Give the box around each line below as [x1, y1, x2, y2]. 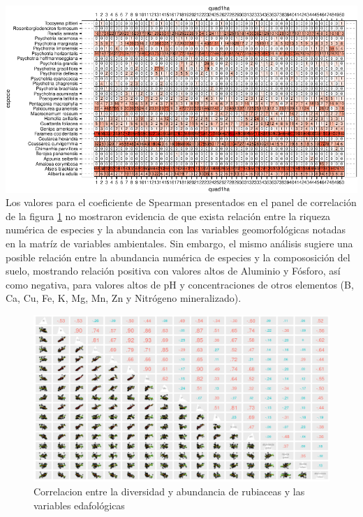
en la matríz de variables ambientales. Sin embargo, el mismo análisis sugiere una [6, 235, 353, 250]
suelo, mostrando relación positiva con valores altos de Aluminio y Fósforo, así [6, 263, 341, 278]
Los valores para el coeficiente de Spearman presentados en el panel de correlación [6, 195, 357, 210]
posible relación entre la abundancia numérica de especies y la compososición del [6, 249, 350, 264]
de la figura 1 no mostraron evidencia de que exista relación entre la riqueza [6, 208, 331, 223]
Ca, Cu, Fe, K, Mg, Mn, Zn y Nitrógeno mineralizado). [6, 291, 242, 305]
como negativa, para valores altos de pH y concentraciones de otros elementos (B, [6, 277, 354, 291]
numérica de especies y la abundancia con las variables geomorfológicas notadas [6, 222, 346, 237]
